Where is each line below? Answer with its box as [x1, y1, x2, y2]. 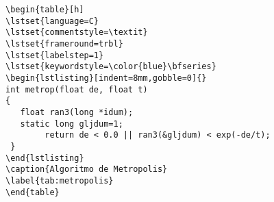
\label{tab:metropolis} [5, 175, 114, 186]
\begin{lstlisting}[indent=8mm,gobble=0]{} [5, 73, 207, 83]
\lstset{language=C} [5, 16, 99, 26]
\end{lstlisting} [5, 153, 84, 163]
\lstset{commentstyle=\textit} [5, 27, 148, 38]
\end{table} [5, 187, 60, 197]
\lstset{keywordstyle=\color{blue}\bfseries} [5, 62, 216, 72]
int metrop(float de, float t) [5, 84, 148, 94]
